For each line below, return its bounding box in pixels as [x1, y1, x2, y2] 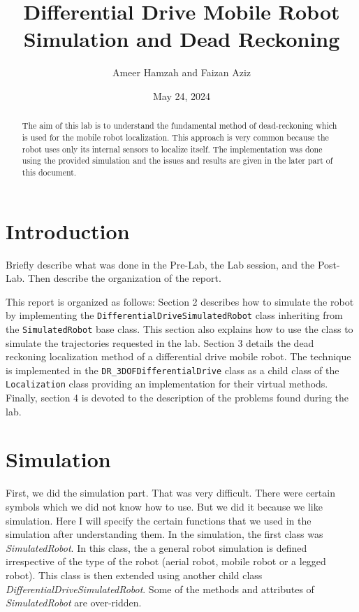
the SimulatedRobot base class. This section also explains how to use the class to [6, 321, 353, 336]
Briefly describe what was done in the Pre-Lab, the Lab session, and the [6, 257, 315, 271]
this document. [22, 166, 77, 178]
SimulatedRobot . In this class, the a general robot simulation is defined [6, 540, 307, 555]
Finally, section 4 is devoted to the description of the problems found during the [6, 390, 349, 405]
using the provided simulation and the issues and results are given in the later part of [22, 155, 333, 166]
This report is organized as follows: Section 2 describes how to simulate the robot [6, 294, 354, 308]
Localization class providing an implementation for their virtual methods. [6, 376, 328, 391]
